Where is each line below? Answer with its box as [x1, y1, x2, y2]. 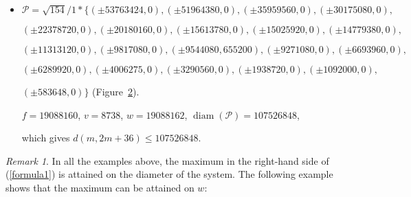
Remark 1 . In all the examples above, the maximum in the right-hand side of [5, 153, 329, 167]
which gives [21, 130, 70, 145]
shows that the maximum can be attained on [5, 180, 195, 194]
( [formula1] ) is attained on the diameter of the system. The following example [5, 167, 333, 181]
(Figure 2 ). [92, 84, 140, 98]
